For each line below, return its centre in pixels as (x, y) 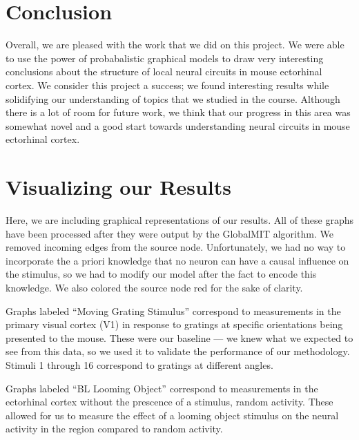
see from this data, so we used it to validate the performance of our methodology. (178, 351)
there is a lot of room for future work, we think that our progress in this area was (178, 112)
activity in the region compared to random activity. (114, 429)
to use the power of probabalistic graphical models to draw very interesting (165, 58)
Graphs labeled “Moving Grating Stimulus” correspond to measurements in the (173, 310)
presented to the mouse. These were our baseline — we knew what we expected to (179, 337)
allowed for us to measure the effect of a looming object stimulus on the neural (172, 415)
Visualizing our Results (119, 187)
